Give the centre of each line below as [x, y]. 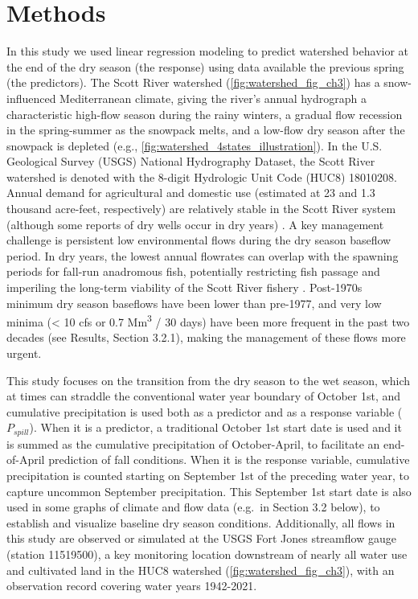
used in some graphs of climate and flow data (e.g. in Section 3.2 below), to [193, 507]
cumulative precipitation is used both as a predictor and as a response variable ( [205, 411]
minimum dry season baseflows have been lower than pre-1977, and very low [194, 303]
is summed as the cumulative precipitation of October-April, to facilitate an [193, 443]
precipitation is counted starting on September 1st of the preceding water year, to [208, 476]
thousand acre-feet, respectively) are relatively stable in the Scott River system [201, 209]
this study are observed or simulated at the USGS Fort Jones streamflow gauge [201, 538]
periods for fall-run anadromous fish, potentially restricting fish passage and [193, 271]
